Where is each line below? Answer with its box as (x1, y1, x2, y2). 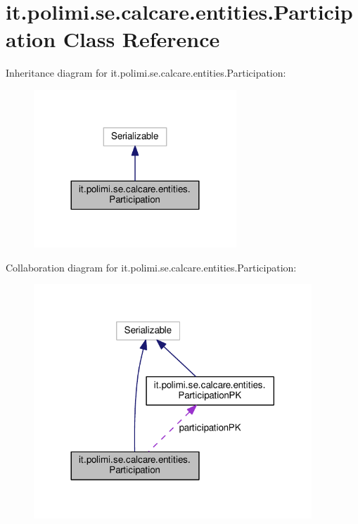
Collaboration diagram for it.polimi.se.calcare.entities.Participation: (6, 260, 297, 274)
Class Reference (63, 25, 220, 53)
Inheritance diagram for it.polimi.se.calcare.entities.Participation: (6, 65, 286, 80)
